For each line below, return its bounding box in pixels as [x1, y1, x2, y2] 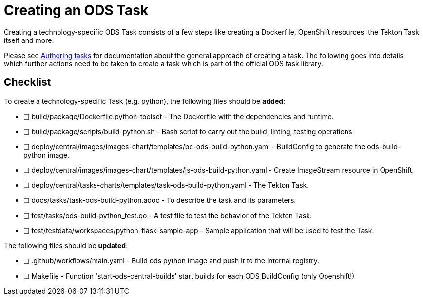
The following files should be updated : [4, 241, 128, 250]
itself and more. [4, 36, 54, 44]
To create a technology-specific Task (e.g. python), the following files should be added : [4, 97, 286, 105]
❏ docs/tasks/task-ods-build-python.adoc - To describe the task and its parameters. [23, 196, 296, 204]
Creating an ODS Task [4, 2, 149, 19]
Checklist [4, 76, 51, 89]
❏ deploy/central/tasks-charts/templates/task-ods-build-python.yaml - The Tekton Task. [23, 180, 309, 189]
